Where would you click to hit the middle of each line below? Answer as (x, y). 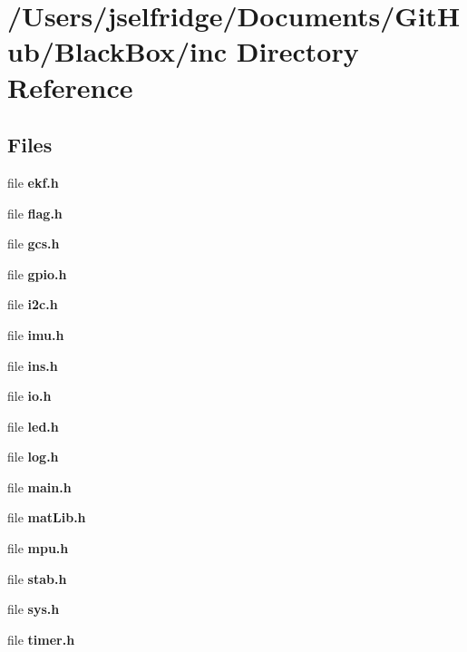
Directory (297, 51)
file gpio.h (37, 273)
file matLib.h (47, 517)
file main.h (39, 487)
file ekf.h (33, 182)
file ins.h (33, 365)
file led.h (33, 426)
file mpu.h (38, 548)
